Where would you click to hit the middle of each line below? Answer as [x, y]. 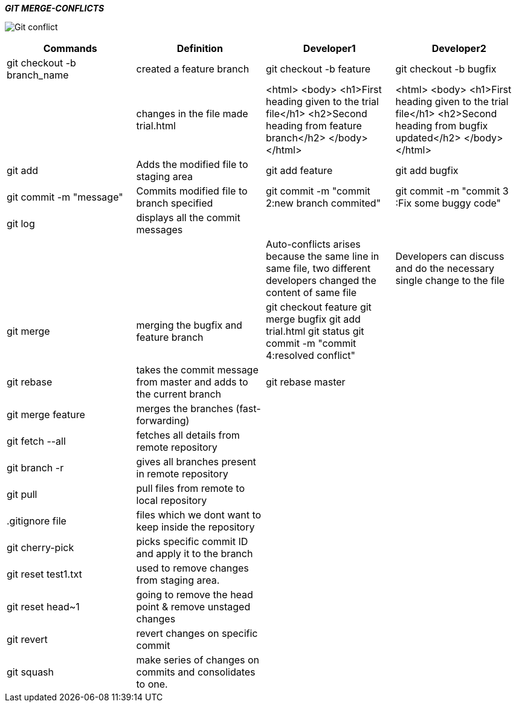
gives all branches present [196, 462]
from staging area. [178, 580]
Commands [70, 48]
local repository [172, 500]
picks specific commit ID [192, 541]
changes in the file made [192, 114]
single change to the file [450, 280]
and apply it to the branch [195, 554]
